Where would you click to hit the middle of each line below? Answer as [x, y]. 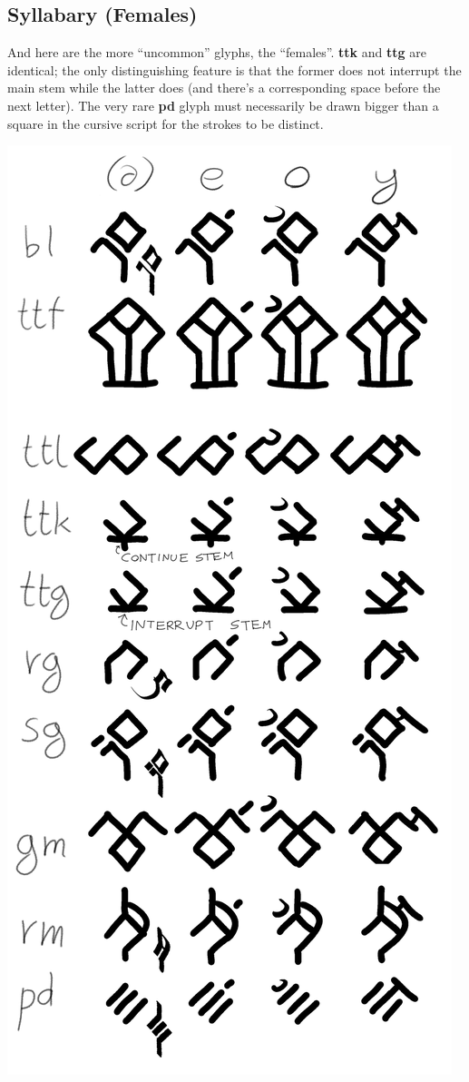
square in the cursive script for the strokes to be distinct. [166, 123]
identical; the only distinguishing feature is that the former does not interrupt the [234, 69]
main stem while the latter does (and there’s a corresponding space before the [224, 88]
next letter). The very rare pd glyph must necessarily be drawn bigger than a [223, 105]
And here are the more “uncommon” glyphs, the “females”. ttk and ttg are [217, 52]
